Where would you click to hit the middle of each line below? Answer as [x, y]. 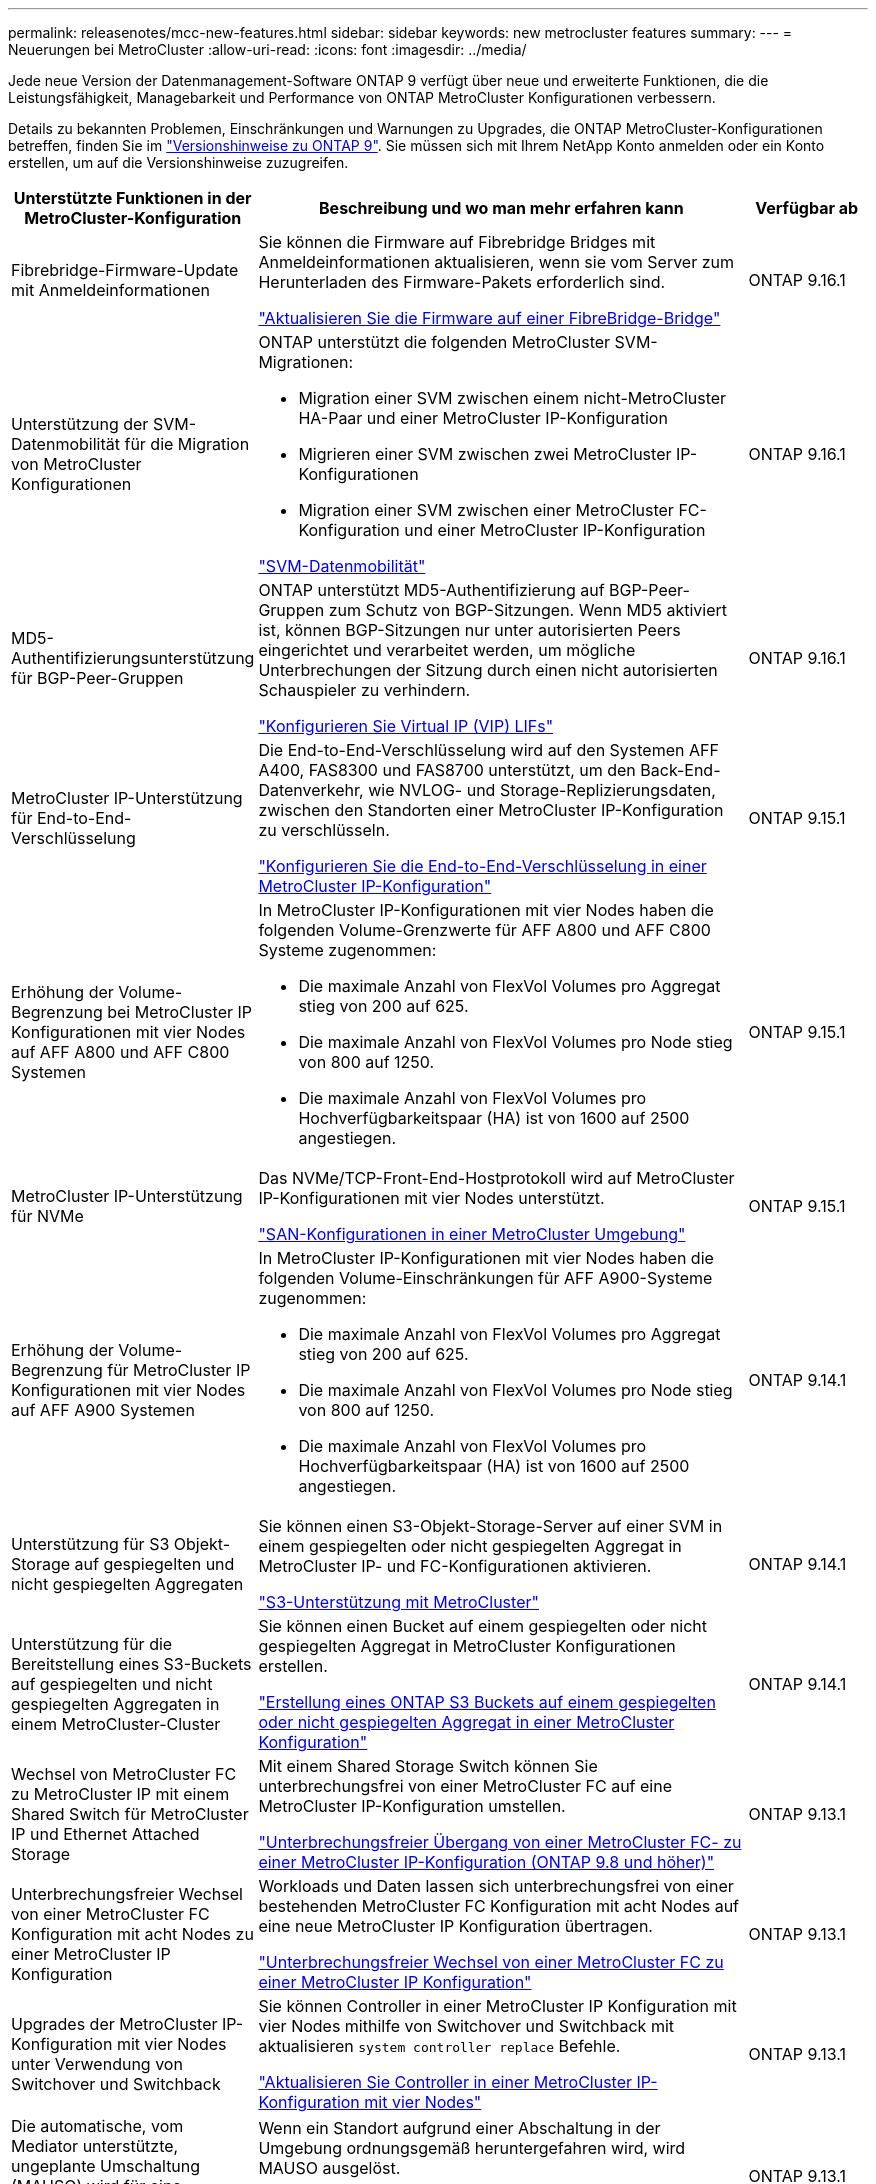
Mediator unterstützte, [95, 2146]
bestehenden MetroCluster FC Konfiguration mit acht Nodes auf [499, 1906]
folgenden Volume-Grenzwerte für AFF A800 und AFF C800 [484, 930]
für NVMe [47, 1216]
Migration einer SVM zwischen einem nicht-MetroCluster [512, 398]
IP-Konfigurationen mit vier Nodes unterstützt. [431, 1198]
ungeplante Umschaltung [106, 2166]
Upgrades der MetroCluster [114, 2024]
